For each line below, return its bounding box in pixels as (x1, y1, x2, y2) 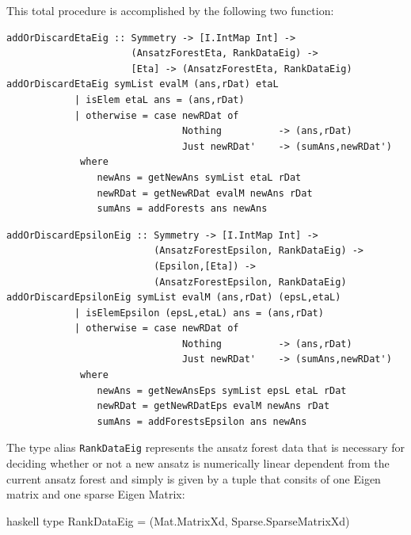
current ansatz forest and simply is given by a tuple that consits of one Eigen (6, 470, 381, 487)
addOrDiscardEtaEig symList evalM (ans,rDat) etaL (6, 78, 279, 90)
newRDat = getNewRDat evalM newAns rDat (97, 187, 313, 199)
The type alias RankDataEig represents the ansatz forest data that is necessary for (6, 439, 405, 456)
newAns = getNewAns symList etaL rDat (97, 171, 302, 183)
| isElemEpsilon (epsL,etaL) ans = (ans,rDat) (74, 307, 324, 319)
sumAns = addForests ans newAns (97, 203, 268, 215)
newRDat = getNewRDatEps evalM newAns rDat (97, 400, 330, 412)
